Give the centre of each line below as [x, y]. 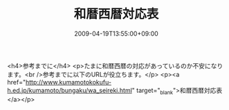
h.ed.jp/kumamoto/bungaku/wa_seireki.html [70, 90]
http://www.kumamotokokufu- [68, 82]
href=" [17, 82]
